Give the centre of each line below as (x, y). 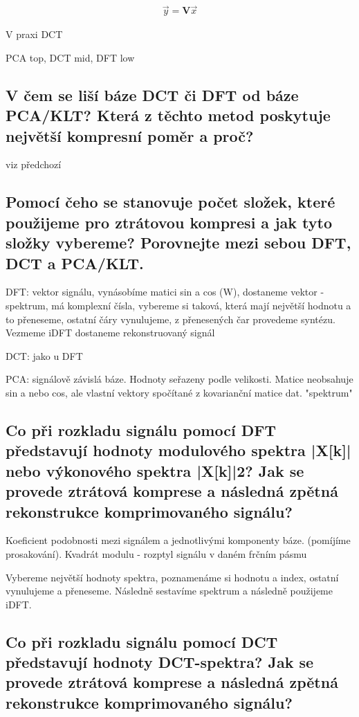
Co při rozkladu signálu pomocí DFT (141, 429)
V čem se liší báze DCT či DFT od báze (152, 94)
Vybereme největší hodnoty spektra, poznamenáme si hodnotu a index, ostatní (172, 577)
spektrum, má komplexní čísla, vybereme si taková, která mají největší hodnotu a (178, 305)
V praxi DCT (34, 34)
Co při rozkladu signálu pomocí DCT (142, 641)
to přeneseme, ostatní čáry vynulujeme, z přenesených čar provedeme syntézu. (171, 319)
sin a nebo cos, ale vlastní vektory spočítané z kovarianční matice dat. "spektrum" (179, 392)
